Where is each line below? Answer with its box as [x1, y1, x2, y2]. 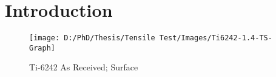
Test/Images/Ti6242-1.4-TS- [159, 34, 272, 43]
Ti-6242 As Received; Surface [29, 61, 138, 73]
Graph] [29, 43, 55, 52]
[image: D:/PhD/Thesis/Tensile [29, 34, 155, 43]
